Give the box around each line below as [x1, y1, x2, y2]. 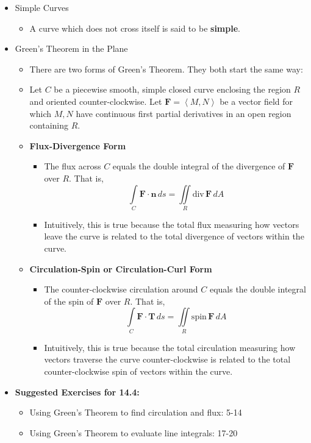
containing [29, 119, 68, 132]
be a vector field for [220, 94, 293, 107]
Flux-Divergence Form [29, 139, 126, 152]
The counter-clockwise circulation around [44, 283, 198, 296]
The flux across [44, 160, 101, 172]
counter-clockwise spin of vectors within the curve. [44, 364, 233, 377]
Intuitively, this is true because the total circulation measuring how [44, 341, 296, 353]
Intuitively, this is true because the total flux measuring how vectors [44, 218, 299, 230]
